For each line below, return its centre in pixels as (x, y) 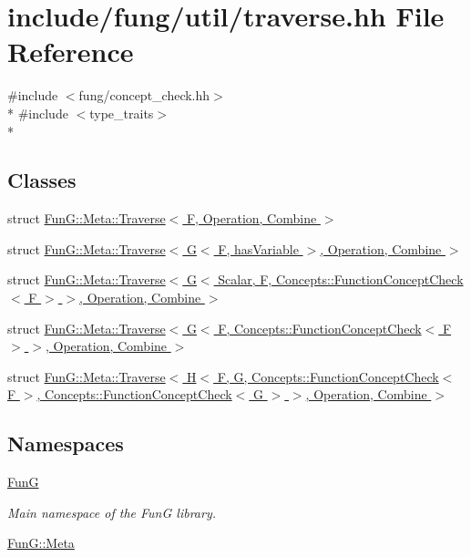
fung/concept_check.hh (144, 95)
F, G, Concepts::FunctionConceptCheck (328, 376)
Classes (42, 180)
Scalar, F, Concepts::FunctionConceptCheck (341, 279)
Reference (71, 52)
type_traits (122, 113)
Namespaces (66, 444)
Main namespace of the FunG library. (112, 512)
